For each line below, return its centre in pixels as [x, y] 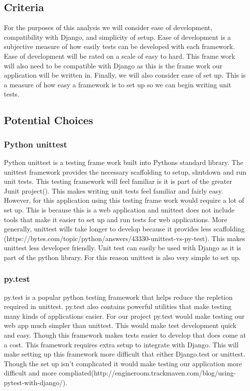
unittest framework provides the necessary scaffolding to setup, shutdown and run [125, 171]
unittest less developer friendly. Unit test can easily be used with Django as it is [123, 248]
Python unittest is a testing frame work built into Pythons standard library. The [124, 162]
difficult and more [30, 373]
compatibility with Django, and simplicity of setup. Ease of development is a [118, 37]
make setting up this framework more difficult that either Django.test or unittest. [125, 354]
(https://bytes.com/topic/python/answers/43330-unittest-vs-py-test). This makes [125, 238]
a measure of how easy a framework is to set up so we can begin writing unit [118, 84]
